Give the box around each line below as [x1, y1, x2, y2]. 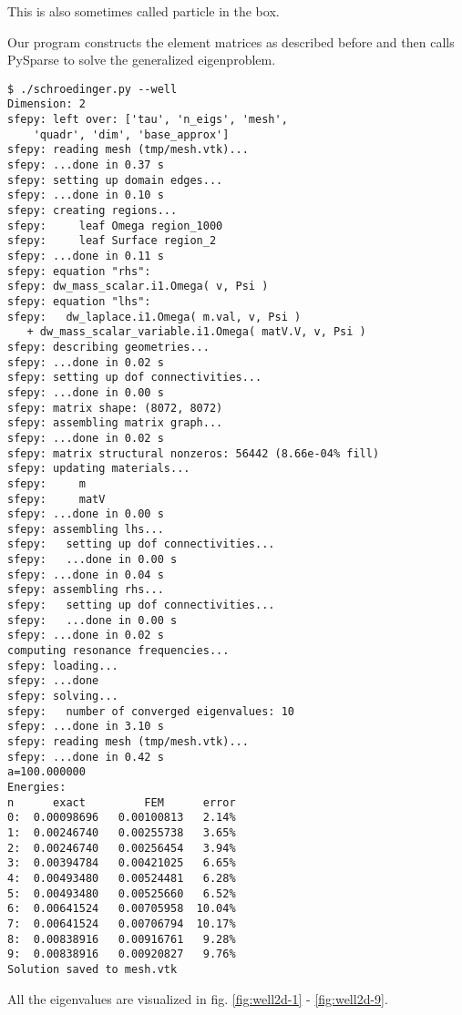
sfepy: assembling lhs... [7, 522, 164, 536]
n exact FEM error [7, 795, 236, 809]
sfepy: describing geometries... [7, 340, 210, 354]
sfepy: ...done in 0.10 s [7, 189, 164, 202]
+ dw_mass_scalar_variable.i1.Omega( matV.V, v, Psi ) [26, 325, 366, 339]
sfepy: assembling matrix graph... [7, 416, 223, 430]
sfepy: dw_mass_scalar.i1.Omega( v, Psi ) [7, 280, 269, 293]
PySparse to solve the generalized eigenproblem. [7, 50, 276, 69]
